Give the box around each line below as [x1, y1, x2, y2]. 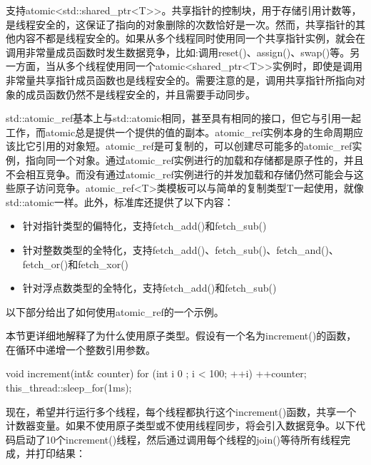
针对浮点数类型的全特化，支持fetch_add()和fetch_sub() [22, 280, 277, 295]
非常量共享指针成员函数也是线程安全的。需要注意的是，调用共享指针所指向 [6, 72, 355, 87]
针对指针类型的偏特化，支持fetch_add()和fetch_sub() [22, 218, 267, 233]
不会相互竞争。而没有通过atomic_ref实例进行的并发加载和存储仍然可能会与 [6, 166, 354, 181]
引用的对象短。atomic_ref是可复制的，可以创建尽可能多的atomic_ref [35, 138, 352, 153]
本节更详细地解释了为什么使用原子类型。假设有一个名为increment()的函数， [6, 328, 357, 343]
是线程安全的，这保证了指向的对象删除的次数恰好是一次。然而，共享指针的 [6, 16, 355, 31]
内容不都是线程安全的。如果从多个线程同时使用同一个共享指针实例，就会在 [15, 31, 365, 46]
